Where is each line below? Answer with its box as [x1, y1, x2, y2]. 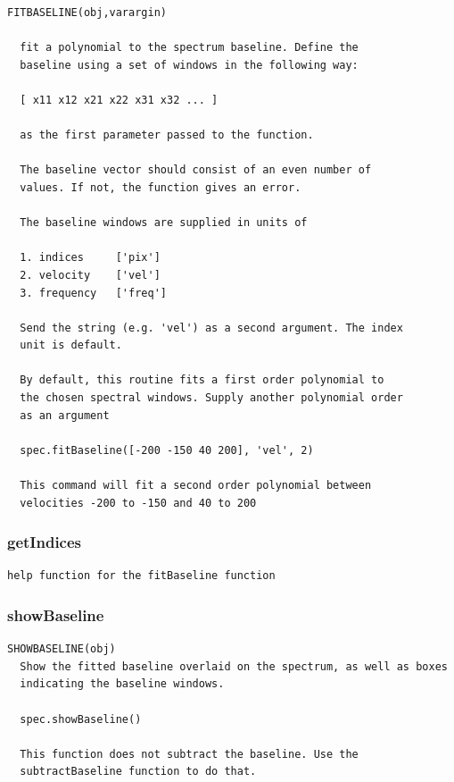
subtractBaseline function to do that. [20, 765, 257, 778]
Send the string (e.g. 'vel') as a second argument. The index [20, 321, 403, 334]
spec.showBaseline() [20, 712, 142, 726]
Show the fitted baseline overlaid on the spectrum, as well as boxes [20, 660, 448, 673]
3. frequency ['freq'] [20, 286, 167, 299]
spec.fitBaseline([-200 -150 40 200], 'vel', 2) [20, 443, 314, 457]
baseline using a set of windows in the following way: [20, 58, 359, 71]
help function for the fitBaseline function [7, 569, 276, 583]
